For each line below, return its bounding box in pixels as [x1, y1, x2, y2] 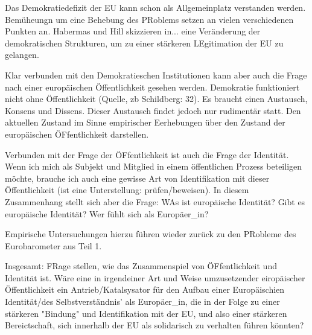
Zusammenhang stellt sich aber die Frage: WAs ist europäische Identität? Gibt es [5, 195, 305, 208]
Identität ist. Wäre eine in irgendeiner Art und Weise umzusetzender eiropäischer [5, 271, 305, 284]
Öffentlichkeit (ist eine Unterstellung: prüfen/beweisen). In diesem [5, 183, 249, 196]
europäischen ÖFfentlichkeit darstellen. [5, 127, 149, 140]
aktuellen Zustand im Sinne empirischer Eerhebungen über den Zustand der [5, 116, 285, 129]
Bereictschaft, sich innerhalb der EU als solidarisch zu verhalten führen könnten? [5, 319, 304, 331]
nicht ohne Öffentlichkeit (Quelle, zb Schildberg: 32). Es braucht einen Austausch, [5, 92, 308, 105]
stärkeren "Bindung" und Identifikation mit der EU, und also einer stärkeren [5, 307, 287, 319]
